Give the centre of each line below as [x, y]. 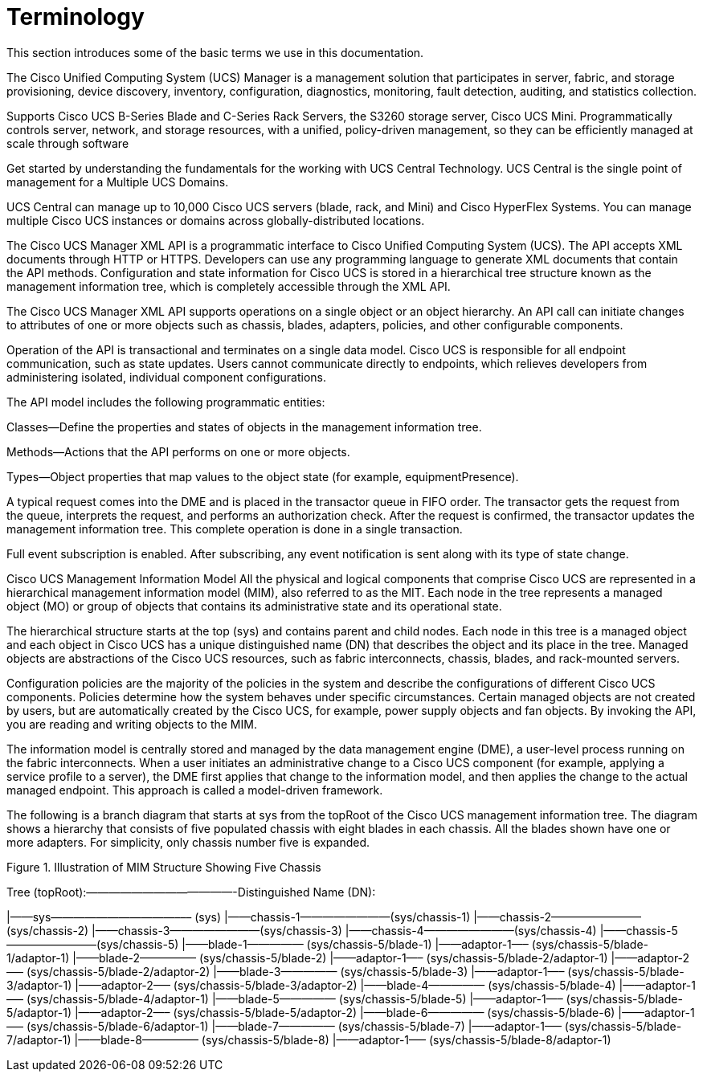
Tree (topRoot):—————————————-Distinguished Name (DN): [191, 892]
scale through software [68, 143]
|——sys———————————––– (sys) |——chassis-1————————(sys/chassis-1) [239, 917]
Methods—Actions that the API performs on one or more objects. [178, 451]
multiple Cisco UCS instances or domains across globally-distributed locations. [216, 220]
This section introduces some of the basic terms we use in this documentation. [215, 52]
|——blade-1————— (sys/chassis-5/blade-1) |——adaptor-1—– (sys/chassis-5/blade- [415, 944]
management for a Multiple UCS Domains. [118, 182]
